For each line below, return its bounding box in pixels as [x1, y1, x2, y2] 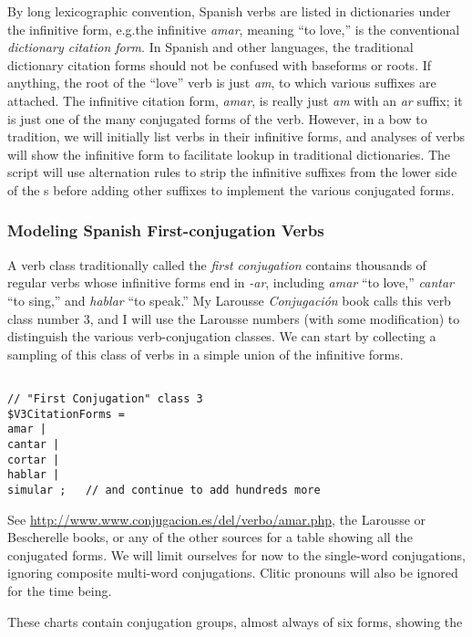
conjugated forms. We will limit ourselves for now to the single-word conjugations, [7, 545, 466, 564]
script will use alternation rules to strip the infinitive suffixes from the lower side [7, 162, 457, 182]
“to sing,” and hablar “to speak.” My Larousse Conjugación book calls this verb [7, 290, 451, 309]
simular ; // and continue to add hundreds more [7, 483, 321, 496]
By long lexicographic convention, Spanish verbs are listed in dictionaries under [7, 2, 451, 20]
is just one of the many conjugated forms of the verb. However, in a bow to [7, 109, 427, 128]
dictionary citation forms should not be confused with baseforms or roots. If [7, 55, 432, 74]
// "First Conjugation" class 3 [7, 392, 203, 405]
